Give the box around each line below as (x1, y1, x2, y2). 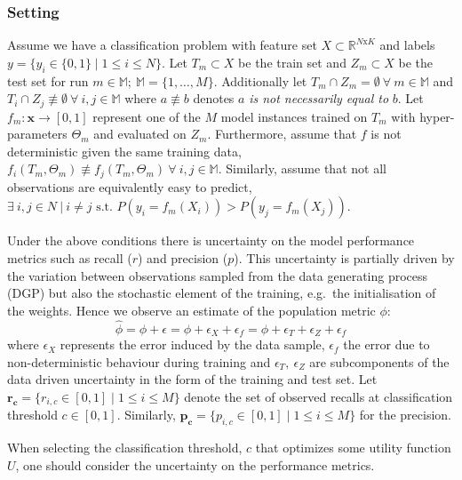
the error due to (343, 335, 430, 354)
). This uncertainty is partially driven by (234, 249, 455, 268)
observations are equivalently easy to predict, (7, 177, 252, 196)
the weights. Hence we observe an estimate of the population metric (7, 300, 376, 319)
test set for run (7, 71, 89, 90)
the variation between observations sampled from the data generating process (7, 266, 428, 284)
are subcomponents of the (309, 352, 450, 371)
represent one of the (92, 107, 201, 125)
